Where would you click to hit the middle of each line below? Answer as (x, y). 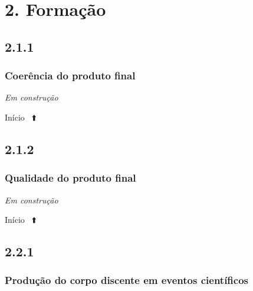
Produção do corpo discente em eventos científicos (126, 280)
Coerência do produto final (70, 76)
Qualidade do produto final (70, 178)
